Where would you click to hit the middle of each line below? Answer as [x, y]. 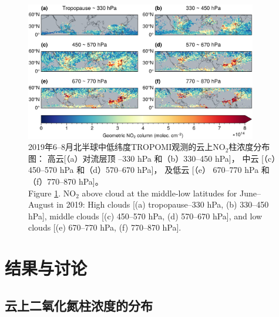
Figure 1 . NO [52, 193]
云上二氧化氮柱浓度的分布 [79, 305]
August [41, 204]
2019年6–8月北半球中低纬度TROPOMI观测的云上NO [127, 147]
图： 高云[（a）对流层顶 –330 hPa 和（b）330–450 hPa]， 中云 [144, 158]
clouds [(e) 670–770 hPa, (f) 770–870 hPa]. [105, 227]
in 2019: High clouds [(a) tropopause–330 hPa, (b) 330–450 [163, 204]
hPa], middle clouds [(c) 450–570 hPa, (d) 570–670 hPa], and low [145, 216]
